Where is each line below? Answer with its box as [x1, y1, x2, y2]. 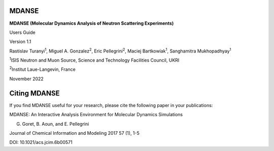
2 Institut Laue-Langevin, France [9, 66, 76, 73]
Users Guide [9, 29, 36, 35]
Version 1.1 [9, 38, 31, 45]
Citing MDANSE [9, 89, 60, 97]
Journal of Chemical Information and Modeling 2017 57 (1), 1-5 [9, 130, 140, 136]
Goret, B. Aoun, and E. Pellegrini [22, 121, 89, 127]
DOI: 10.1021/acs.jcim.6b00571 [9, 139, 73, 145]
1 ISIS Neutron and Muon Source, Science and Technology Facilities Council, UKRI [9, 56, 180, 63]
